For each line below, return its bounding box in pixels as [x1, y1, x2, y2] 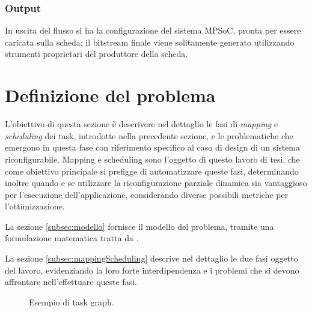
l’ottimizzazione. [5, 200, 65, 212]
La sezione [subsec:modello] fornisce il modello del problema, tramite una [5, 220, 274, 232]
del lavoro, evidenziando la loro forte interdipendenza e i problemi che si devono [5, 263, 299, 276]
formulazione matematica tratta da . [5, 232, 139, 244]
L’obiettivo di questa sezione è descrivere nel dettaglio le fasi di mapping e [5, 118, 278, 130]
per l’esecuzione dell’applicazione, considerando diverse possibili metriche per [5, 188, 289, 200]
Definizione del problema [5, 83, 216, 107]
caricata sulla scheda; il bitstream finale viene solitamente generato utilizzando [5, 35, 295, 48]
